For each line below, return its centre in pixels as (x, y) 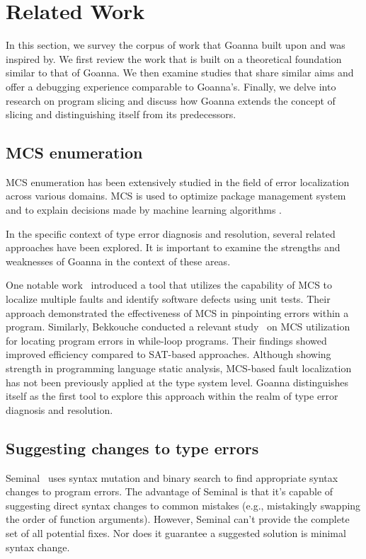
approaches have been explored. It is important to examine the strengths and (173, 247)
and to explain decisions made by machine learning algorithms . (144, 210)
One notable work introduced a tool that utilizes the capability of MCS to (169, 285)
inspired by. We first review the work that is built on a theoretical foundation (174, 58)
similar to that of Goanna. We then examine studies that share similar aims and (180, 73)
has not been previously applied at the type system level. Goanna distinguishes (177, 382)
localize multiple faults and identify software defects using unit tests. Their (168, 299)
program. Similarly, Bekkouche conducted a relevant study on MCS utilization (178, 327)
